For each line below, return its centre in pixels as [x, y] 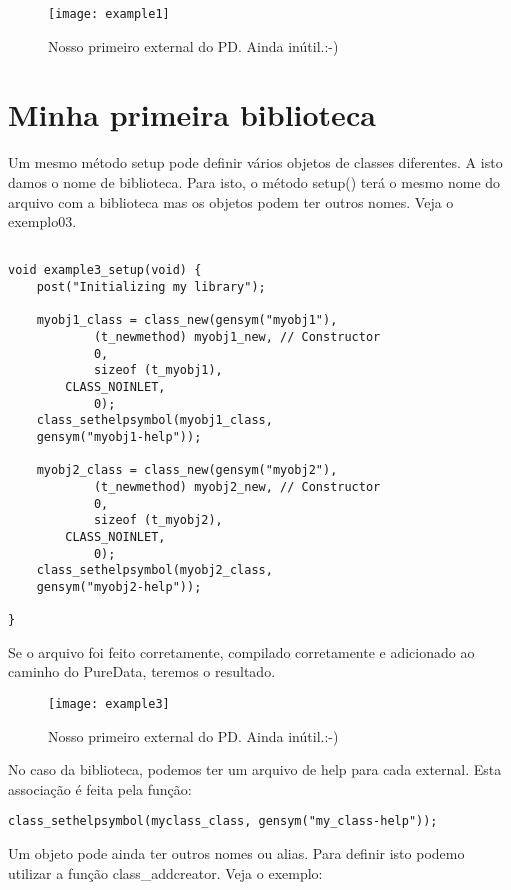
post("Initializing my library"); [151, 287]
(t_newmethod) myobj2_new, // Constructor [237, 486]
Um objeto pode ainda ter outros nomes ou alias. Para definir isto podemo [236, 853]
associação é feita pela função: [100, 788]
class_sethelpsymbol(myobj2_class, [154, 570]
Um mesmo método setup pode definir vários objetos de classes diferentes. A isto [255, 162]
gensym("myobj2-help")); [119, 586]
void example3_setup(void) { [105, 270]
